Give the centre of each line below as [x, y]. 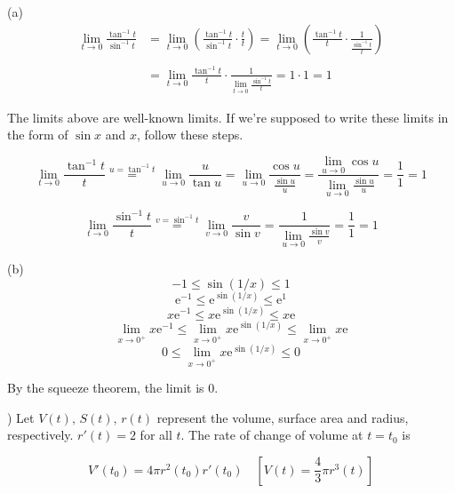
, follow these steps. [190, 135]
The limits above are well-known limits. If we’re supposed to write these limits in [228, 117]
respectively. [40, 435]
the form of [38, 135]
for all [156, 435]
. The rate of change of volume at [272, 435]
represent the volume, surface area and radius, [283, 417]
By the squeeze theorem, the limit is [106, 388]
